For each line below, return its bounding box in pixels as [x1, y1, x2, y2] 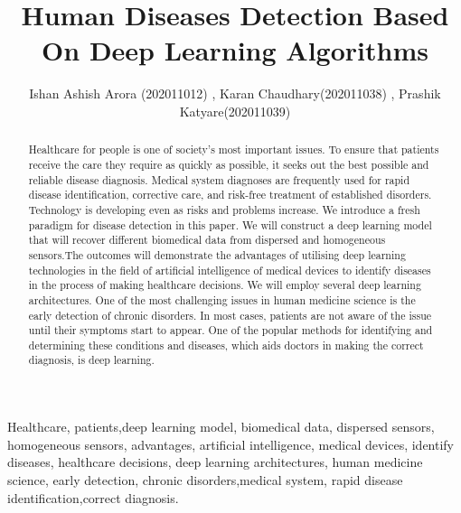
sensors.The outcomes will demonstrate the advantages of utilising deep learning [28, 247, 406, 262]
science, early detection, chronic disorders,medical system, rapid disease [7, 470, 403, 489]
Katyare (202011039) [179, 101, 291, 120]
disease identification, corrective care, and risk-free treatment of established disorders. [28, 187, 432, 202]
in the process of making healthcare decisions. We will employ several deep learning [28, 277, 421, 293]
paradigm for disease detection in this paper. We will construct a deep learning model [28, 217, 432, 232]
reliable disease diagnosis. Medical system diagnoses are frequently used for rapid [28, 172, 410, 187]
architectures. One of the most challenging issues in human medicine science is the [28, 292, 416, 307]
